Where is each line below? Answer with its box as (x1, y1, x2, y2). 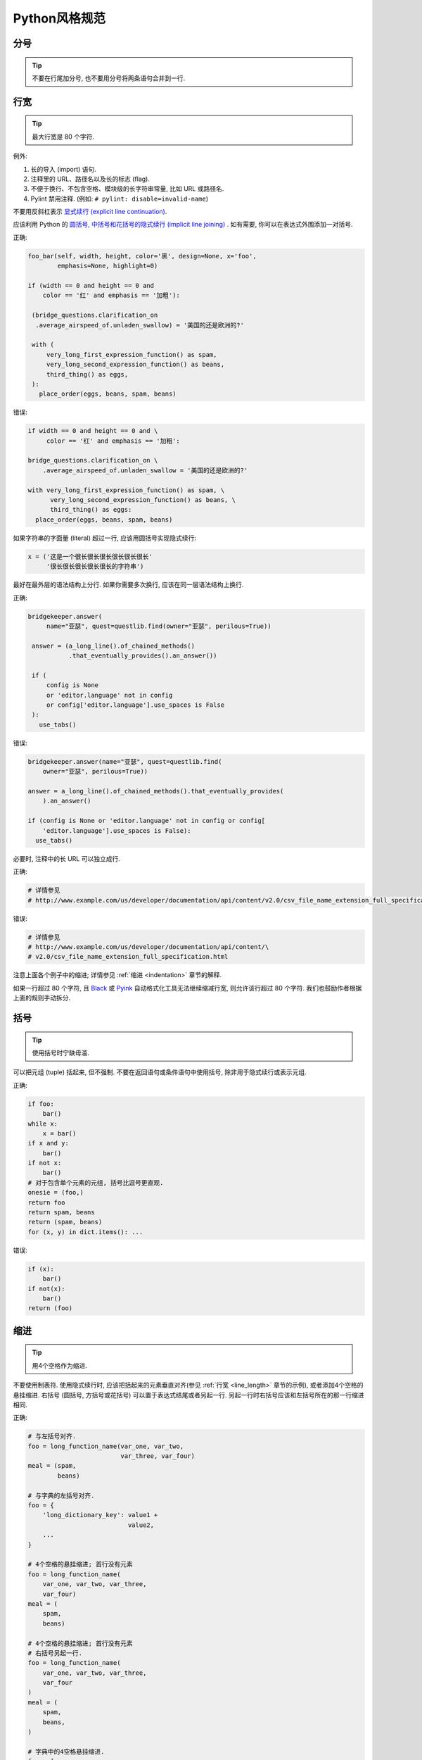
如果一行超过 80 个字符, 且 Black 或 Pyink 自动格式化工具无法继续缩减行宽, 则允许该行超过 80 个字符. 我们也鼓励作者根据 (13, 983, 362, 992)
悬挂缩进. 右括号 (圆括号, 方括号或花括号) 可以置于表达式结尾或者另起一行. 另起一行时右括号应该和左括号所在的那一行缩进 (13, 1390, 364, 1399)
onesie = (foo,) (27, 1188, 84, 1197)
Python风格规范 (13, 11, 105, 26)
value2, (127, 1521, 155, 1529)
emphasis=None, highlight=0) (57, 262, 158, 270)
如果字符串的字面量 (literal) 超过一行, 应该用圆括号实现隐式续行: (13, 534, 196, 542)
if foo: (27, 1100, 54, 1108)
